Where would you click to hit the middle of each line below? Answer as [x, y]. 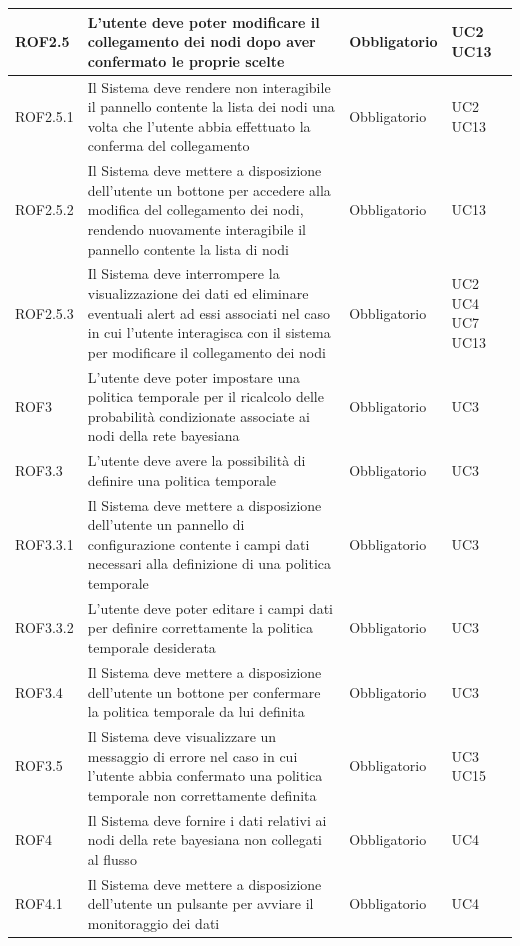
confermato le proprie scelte [186, 60]
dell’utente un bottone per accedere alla [209, 189]
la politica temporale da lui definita [196, 711]
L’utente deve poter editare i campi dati [210, 607]
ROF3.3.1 [44, 543]
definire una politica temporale [182, 479]
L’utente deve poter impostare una [194, 376]
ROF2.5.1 [44, 115]
